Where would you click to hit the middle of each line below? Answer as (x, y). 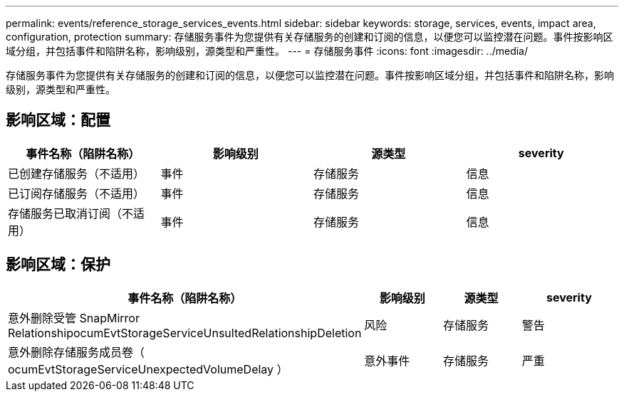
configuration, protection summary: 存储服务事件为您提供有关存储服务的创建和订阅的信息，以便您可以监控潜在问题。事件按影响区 (310, 37)
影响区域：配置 (58, 120)
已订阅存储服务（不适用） (77, 193)
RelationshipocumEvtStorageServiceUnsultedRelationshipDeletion (185, 333)
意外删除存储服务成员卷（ (77, 352)
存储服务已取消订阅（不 (71, 213)
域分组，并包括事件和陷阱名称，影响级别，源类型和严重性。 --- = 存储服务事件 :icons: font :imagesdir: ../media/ (267, 51)
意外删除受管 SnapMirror (74, 318)
